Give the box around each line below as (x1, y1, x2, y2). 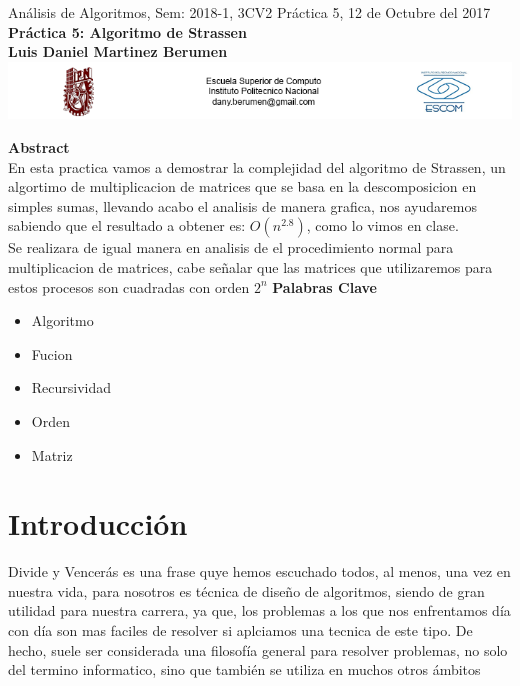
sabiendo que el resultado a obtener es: (8, 215, 246, 236)
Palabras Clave (272, 276, 377, 297)
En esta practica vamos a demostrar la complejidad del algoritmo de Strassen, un (8, 156, 506, 177)
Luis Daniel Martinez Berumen (8, 41, 228, 62)
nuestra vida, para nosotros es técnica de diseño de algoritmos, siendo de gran (8, 580, 485, 601)
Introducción (8, 503, 188, 544)
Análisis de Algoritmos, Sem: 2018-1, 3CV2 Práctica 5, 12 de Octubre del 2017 (8, 2, 491, 22)
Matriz (31, 444, 73, 465)
